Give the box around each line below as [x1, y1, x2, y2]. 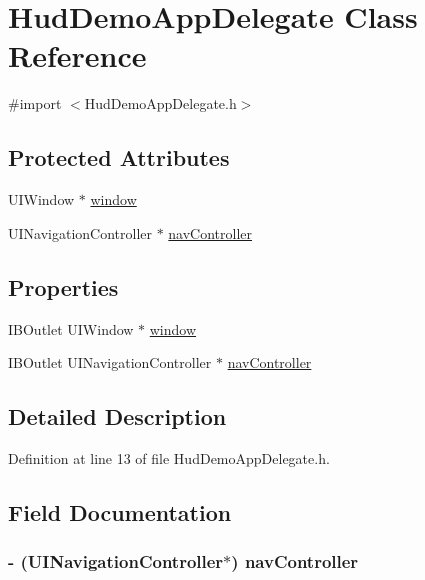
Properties [8, 271, 119, 302]
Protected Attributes [8, 142, 230, 173]
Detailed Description [8, 401, 227, 432]
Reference [8, 35, 147, 76]
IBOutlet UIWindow [8, 318, 134, 339]
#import [8, 93, 62, 114]
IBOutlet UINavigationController [8, 352, 212, 373]
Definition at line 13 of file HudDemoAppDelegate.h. [8, 447, 330, 468]
